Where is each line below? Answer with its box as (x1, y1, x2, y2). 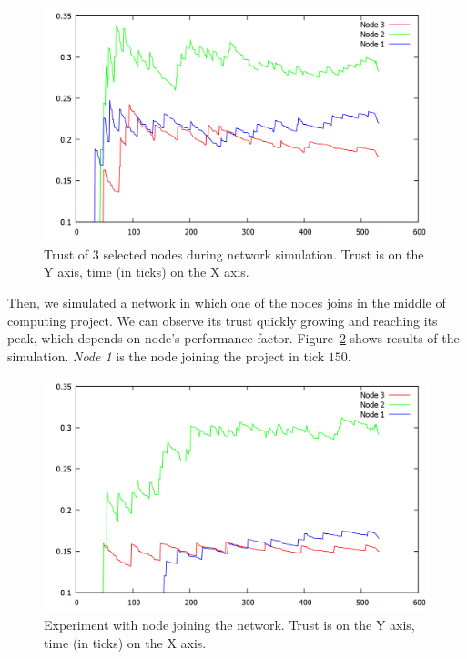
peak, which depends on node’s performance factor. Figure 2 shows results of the (7, 329, 460, 348)
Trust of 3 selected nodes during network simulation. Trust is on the (44, 244, 424, 263)
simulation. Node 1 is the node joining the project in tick (7, 346, 325, 365)
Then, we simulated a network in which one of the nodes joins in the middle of (7, 292, 446, 311)
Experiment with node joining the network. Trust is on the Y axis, (44, 615, 415, 634)
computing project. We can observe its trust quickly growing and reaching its (7, 310, 438, 329)
